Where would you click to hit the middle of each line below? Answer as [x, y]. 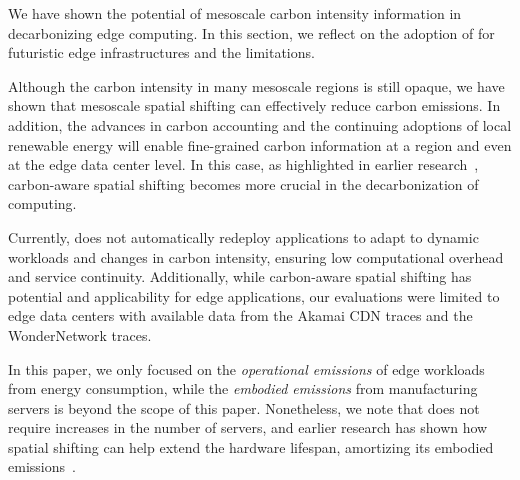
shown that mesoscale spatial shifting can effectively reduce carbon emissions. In [254, 105]
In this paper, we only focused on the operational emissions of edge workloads [246, 368]
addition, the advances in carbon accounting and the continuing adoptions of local [260, 124]
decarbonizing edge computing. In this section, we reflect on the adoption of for [251, 32]
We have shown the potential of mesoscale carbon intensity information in [235, 13]
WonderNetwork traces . [80, 334]
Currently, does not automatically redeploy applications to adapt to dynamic [243, 236]
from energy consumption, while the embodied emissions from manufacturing [243, 388]
